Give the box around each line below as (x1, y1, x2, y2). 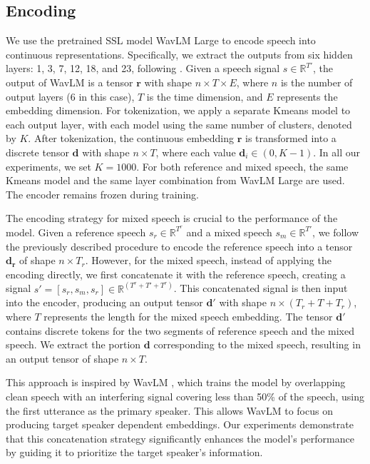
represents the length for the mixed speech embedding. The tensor (43, 308, 333, 323)
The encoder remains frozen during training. (6, 186, 199, 201)
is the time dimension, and (146, 89, 263, 104)
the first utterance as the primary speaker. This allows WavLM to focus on (6, 403, 333, 418)
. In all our (313, 144, 360, 159)
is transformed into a (245, 131, 336, 146)
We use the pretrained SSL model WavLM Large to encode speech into (6, 33, 316, 48)
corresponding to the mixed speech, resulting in (153, 337, 361, 352)
